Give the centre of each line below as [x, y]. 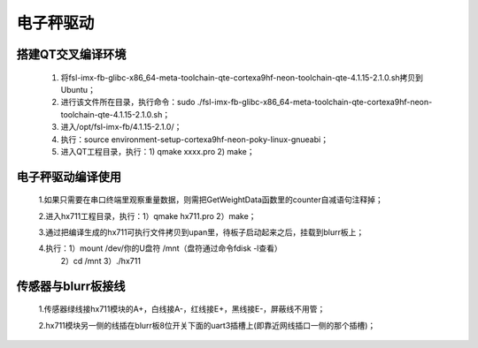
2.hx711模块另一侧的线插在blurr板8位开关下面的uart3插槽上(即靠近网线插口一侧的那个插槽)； [207, 325]
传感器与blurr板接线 [71, 286]
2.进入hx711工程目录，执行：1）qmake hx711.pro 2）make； [147, 216]
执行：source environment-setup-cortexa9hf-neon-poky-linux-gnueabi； [195, 139]
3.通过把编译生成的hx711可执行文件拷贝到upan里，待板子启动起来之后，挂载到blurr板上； [201, 232]
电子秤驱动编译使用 [69, 177]
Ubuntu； [78, 89]
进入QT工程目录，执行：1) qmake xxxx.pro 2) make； [158, 151]
